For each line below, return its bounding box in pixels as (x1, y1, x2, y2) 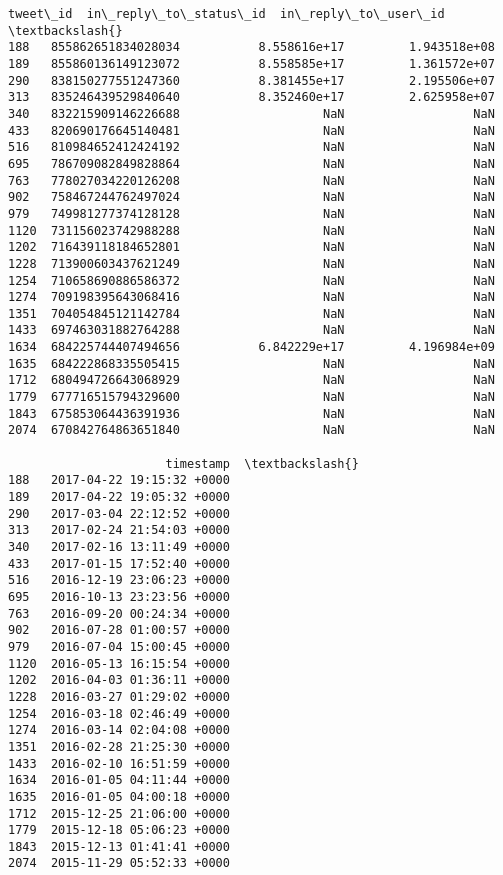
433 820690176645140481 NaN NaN (8, 123, 495, 138)
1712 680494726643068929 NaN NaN (8, 373, 495, 388)
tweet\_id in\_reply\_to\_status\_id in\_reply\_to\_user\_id (8, 7, 445, 21)
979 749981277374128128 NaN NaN (8, 206, 495, 221)
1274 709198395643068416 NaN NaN (8, 290, 495, 305)
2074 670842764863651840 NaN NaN (8, 423, 495, 438)
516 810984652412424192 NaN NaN (8, 140, 495, 155)
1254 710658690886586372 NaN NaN (8, 273, 495, 288)
